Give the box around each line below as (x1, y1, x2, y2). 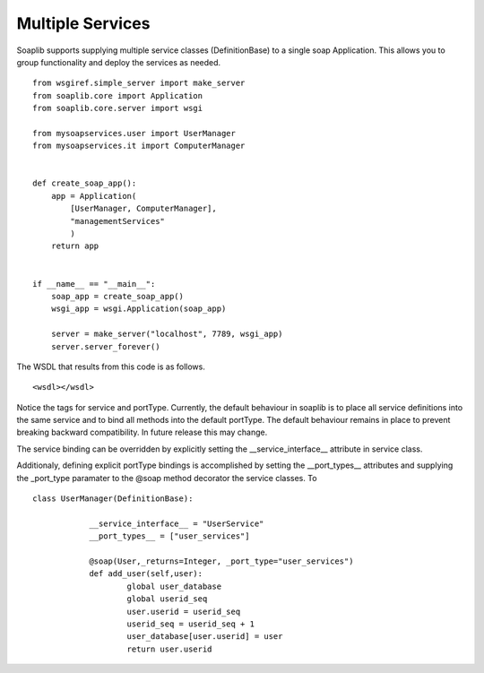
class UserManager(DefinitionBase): (32, 494, 194, 504)
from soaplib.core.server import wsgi (32, 103, 203, 114)
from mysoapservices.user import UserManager (32, 128, 237, 138)
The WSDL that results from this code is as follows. (16, 361, 205, 372)
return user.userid (126, 643, 212, 654)
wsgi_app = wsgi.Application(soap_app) (50, 304, 227, 314)
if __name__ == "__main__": (32, 279, 156, 289)
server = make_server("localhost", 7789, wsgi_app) (50, 329, 283, 340)
